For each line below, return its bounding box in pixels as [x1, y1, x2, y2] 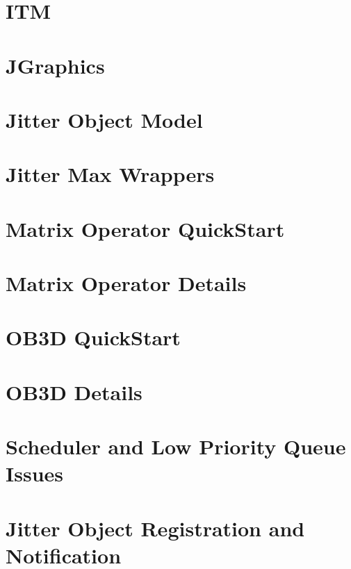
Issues [6, 459, 63, 488]
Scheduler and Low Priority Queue [6, 432, 346, 461]
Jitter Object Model [6, 105, 203, 133]
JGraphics [6, 51, 105, 79]
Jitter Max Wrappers [6, 160, 215, 188]
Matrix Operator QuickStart [6, 214, 285, 242]
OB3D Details [6, 377, 142, 406]
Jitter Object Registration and [6, 513, 305, 542]
